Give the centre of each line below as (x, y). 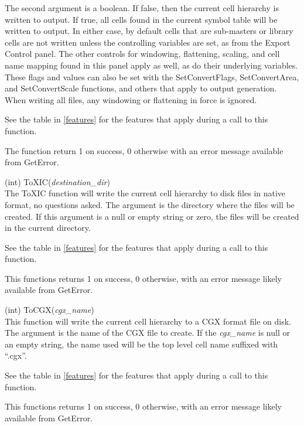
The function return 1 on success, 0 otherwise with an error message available (144, 150)
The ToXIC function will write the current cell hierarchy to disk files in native (145, 193)
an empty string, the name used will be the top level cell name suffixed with (141, 344)
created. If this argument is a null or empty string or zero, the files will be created (152, 216)
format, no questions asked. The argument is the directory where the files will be (150, 204)
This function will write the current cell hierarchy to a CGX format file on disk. (148, 321)
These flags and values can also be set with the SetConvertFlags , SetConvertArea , (152, 76)
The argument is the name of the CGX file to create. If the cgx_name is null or (147, 333)
